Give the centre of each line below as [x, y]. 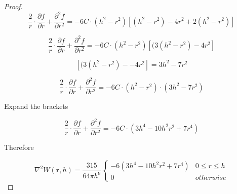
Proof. [13, 6]
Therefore [19, 147]
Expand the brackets [36, 106]
